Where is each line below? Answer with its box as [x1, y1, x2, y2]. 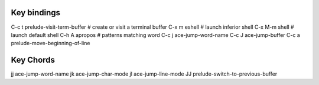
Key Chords [11, 55, 56, 65]
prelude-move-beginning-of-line [11, 40, 90, 47]
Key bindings [11, 8, 61, 18]
